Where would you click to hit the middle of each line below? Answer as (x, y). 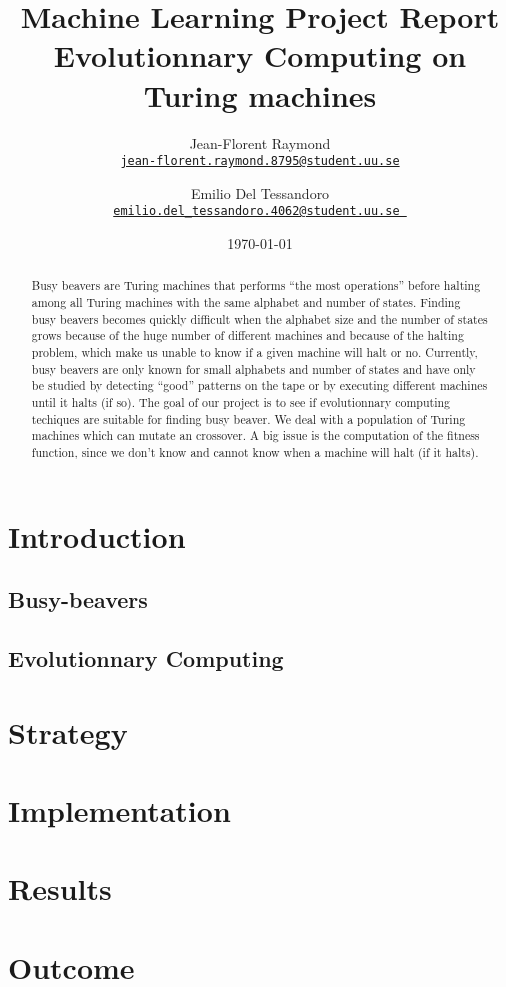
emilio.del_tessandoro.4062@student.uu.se (256, 211)
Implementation (119, 809)
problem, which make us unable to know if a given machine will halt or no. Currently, (254, 352)
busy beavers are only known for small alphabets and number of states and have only (253, 368)
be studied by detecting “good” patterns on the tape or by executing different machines (259, 385)
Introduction (97, 535)
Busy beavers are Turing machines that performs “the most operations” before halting (256, 285)
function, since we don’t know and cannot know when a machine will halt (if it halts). (255, 451)
